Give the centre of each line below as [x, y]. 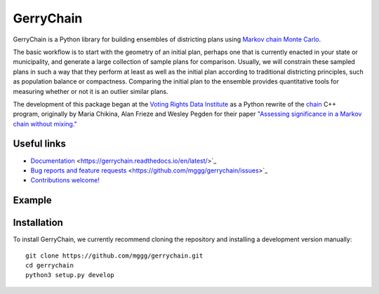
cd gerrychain [49, 266]
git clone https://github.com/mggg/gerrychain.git [114, 255]
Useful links [40, 144]
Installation [38, 223]
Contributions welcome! [65, 180]
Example [32, 200]
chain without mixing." [45, 123]
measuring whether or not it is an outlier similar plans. [91, 91]
